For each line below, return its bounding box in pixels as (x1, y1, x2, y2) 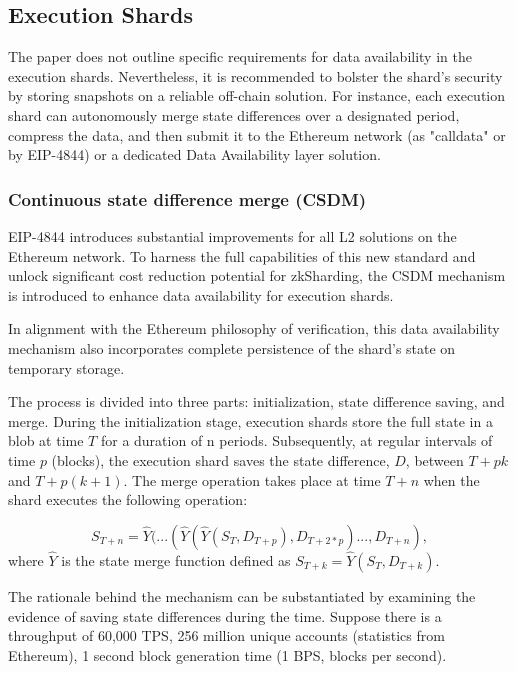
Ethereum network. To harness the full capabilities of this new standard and (8, 245, 476, 266)
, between (405, 449, 464, 470)
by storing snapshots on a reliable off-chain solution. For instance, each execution (8, 85, 505, 106)
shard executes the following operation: (8, 489, 248, 510)
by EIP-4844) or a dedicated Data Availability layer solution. (8, 144, 381, 165)
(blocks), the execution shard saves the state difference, (51, 449, 390, 470)
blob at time (8, 430, 84, 451)
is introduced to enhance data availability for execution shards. (8, 284, 394, 305)
